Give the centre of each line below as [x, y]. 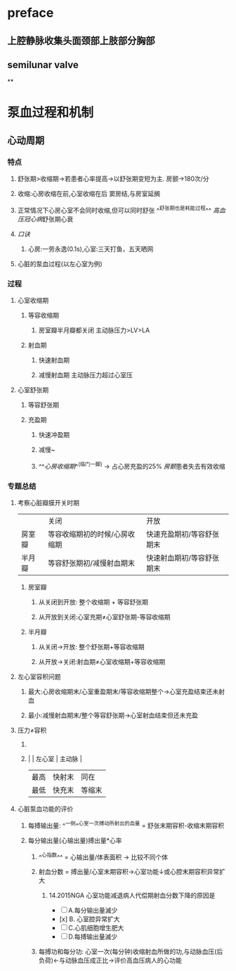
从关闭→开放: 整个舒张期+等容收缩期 [91, 647]
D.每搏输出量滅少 [93, 937]
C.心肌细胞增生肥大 [96, 928]
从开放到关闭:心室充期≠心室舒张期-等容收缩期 [104, 617]
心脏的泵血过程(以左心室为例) [60, 263]
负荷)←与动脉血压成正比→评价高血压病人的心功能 [110, 960]
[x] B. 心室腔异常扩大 [90, 919]
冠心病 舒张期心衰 [48, 219]
